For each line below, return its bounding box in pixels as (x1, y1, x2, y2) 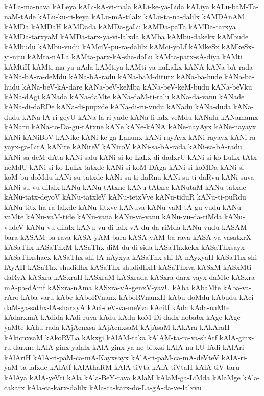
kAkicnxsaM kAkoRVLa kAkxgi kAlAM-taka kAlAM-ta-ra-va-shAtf (4, 332, 218, 342)
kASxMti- (223, 261, 254, 272)
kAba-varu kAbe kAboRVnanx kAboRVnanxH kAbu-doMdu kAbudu (21, 292, 237, 302)
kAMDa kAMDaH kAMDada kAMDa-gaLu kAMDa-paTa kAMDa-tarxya (4, 21, 236, 32)
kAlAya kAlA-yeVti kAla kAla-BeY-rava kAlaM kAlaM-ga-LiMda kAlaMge (4, 371, 241, 382)
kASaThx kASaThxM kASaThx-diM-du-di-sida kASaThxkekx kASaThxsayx (4, 241, 245, 252)
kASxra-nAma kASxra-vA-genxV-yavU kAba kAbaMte (47, 281, 221, 292)
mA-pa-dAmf (4, 281, 45, 292)
